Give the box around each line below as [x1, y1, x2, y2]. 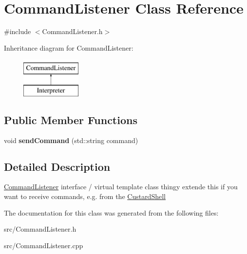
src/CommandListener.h [4, 224, 76, 234]
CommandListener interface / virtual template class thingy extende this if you [4, 181, 238, 192]
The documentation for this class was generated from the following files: [4, 207, 219, 218]
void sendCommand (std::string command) [4, 135, 138, 145]
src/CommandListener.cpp [4, 240, 83, 250]
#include [4, 26, 31, 36]
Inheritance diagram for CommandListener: [4, 42, 133, 53]
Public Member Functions [4, 112, 137, 127]
